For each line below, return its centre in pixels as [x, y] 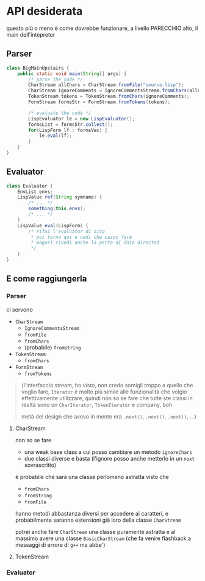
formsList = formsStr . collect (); [71, 124]
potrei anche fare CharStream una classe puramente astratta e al [95, 532]
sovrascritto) [40, 465]
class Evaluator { [30, 186]
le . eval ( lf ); [55, 136]
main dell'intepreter [31, 34]
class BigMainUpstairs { [38, 68]
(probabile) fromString [52, 347]
